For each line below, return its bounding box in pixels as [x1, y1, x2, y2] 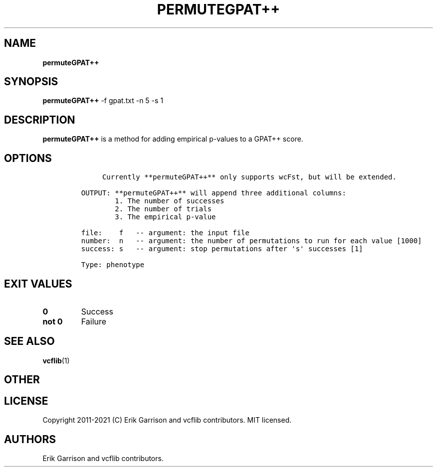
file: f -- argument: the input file [81, 229, 249, 237]
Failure [81, 316, 107, 326]
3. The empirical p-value [115, 213, 216, 221]
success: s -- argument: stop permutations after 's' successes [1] [81, 245, 363, 253]
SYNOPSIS [4, 75, 58, 88]
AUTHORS [4, 433, 56, 446]
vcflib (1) [42, 356, 70, 365]
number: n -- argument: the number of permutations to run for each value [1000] [81, 237, 422, 245]
